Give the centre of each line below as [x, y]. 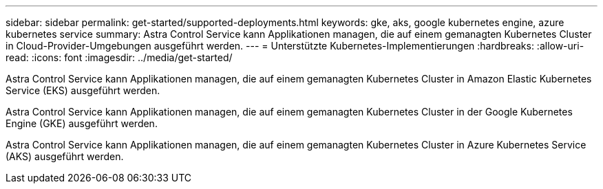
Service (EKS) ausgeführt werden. [83, 90]
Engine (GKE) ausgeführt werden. [82, 123]
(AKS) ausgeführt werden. [65, 156]
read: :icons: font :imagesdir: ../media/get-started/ [119, 57]
